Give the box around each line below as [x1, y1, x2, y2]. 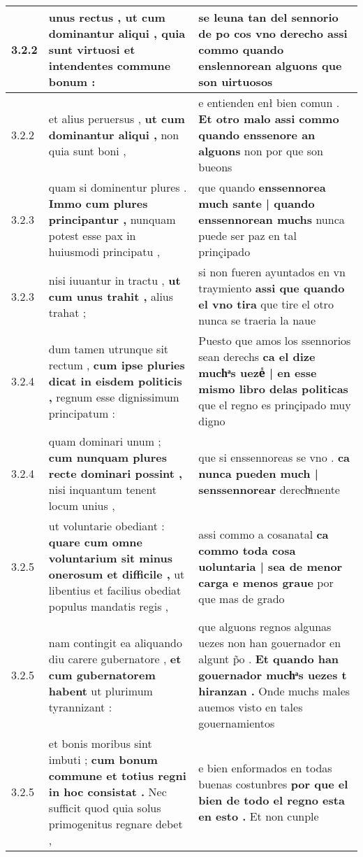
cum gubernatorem [48, 667, 156, 683]
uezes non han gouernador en [198, 635, 341, 651]
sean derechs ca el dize [198, 348, 316, 364]
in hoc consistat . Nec [48, 784, 167, 800]
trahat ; [48, 304, 87, 320]
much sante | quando [198, 195, 315, 211]
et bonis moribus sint [48, 735, 152, 751]
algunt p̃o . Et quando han [198, 651, 339, 667]
